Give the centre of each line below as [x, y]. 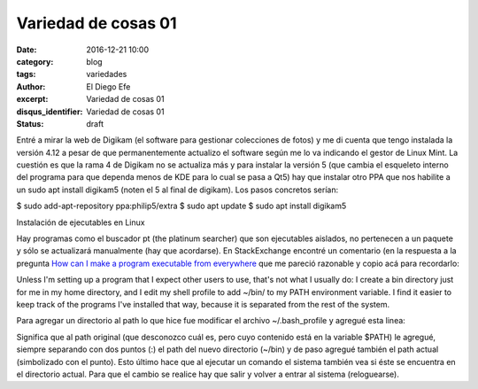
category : [35, 61]
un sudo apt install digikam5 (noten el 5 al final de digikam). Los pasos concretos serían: [177, 190]
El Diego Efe [108, 86]
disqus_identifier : [50, 112]
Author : [31, 86]
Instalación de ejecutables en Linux [81, 222]
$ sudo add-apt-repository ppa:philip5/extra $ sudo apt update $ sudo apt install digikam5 [181, 206]
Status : [30, 123]
